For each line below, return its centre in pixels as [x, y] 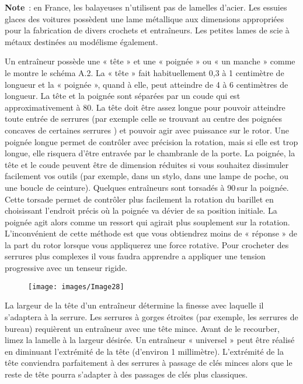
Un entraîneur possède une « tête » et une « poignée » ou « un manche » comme [150, 61]
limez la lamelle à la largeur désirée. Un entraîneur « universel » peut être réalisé [150, 340]
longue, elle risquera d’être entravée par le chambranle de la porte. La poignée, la [150, 153]
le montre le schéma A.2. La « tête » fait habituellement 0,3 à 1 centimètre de [144, 72]
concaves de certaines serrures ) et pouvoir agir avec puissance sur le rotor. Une [147, 130]
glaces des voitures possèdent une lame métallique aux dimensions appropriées [144, 18]
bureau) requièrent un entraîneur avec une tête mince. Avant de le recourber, [142, 328]
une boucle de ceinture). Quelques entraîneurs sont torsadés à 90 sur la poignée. [147, 187]
